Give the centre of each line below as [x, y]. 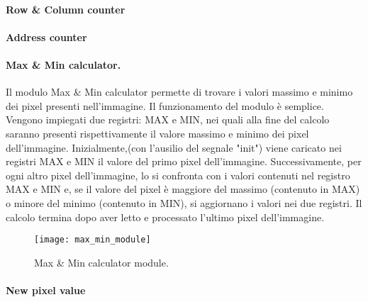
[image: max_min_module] [93, 240]
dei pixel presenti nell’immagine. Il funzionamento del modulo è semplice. [165, 105]
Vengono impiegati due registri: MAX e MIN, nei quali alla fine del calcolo [168, 119]
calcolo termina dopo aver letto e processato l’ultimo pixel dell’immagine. [165, 217]
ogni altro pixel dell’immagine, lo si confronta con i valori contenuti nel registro [178, 175]
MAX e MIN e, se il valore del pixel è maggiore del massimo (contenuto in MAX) [183, 189]
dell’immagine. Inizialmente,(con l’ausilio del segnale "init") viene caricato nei [174, 147]
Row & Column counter [66, 9]
